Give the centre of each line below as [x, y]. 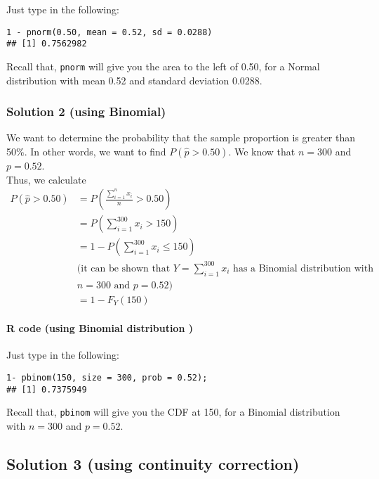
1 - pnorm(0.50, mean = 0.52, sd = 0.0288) [109, 32]
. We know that [262, 151]
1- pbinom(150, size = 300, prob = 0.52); [107, 378]
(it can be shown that [124, 268]
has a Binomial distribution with [303, 268]
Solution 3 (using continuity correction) [153, 463]
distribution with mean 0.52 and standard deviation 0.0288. [134, 80]
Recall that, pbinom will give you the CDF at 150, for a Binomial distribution [173, 412]
